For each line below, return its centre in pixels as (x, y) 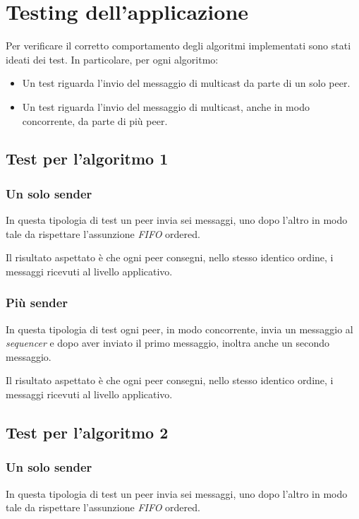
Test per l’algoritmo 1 (87, 159)
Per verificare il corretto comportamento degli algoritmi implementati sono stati (178, 46)
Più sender (37, 303)
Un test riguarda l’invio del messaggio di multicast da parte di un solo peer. (186, 83)
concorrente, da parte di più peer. (95, 120)
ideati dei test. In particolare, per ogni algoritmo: (112, 59)
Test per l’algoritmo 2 (87, 432)
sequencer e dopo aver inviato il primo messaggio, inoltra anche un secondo (168, 343)
